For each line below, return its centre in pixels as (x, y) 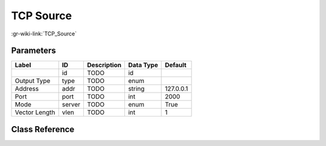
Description (104, 65)
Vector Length (35, 112)
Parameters (34, 51)
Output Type (33, 81)
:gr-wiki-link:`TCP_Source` (44, 34)
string (136, 89)
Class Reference (43, 129)
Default (176, 65)
